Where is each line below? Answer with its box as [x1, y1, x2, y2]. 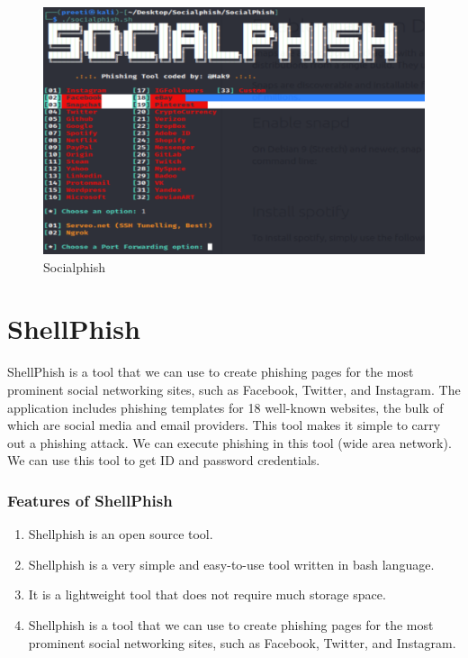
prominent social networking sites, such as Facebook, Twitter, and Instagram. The [7, 380, 461, 399]
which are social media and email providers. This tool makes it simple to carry [7, 416, 441, 434]
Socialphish [43, 257, 105, 276]
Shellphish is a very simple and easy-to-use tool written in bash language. [28, 554, 435, 573]
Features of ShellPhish [7, 489, 173, 511]
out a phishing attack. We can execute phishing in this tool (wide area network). [7, 433, 452, 452]
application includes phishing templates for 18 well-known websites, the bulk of [7, 398, 444, 416]
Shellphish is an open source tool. [28, 525, 213, 544]
